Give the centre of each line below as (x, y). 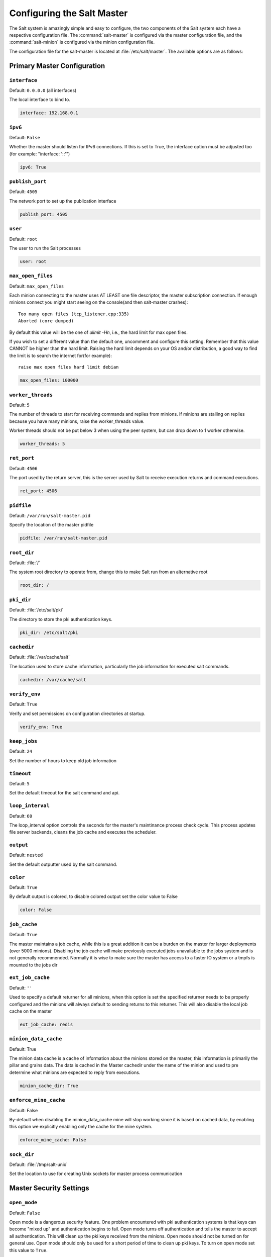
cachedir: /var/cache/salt (53, 680)
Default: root (23, 239)
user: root (33, 261)
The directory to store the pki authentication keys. (61, 619)
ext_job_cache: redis (46, 1024)
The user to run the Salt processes (45, 248)
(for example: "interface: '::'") (40, 154)
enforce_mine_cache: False (53, 1140)
